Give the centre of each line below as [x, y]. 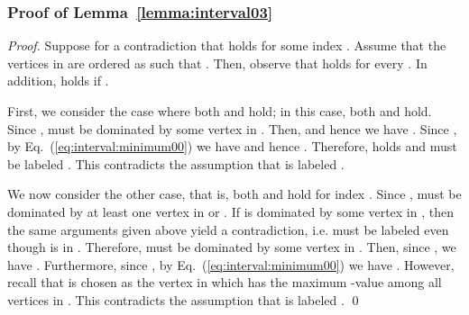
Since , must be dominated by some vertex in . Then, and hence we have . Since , [232, 128]
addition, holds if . [58, 81]
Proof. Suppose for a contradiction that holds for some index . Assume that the [227, 45]
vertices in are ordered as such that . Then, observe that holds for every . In [217, 63]
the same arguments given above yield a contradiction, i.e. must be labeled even [228, 229]
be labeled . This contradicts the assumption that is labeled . [176, 163]
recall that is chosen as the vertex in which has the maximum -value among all [225, 282]
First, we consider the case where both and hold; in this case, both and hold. [220, 111]
